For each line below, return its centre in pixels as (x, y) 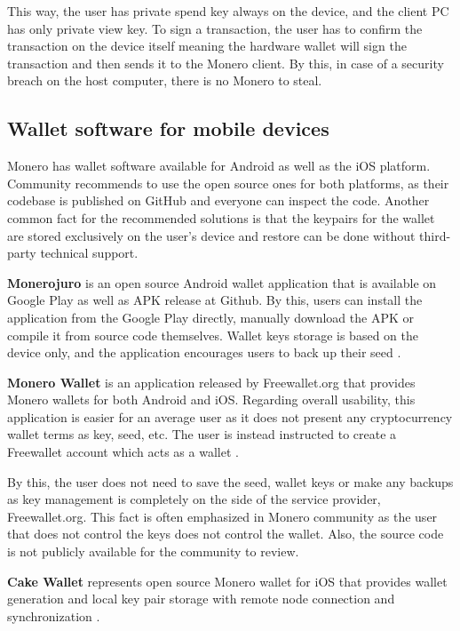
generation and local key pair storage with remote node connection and (201, 599)
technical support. (89, 253)
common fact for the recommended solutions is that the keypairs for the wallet (221, 217)
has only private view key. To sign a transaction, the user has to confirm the (215, 28)
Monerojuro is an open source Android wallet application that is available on (222, 282)
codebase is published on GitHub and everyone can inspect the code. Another (218, 200)
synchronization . (54, 615)
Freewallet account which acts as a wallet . (123, 452)
